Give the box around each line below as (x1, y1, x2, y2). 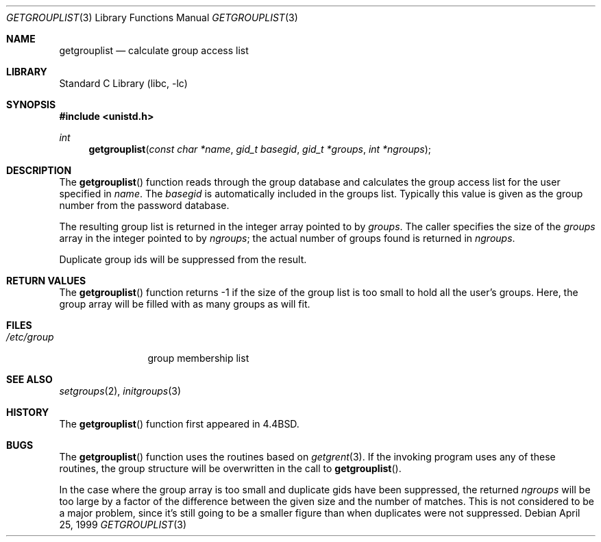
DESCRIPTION (6, 164, 72, 176)
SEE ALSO (6, 373, 53, 385)
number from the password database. (59, 199, 230, 211)
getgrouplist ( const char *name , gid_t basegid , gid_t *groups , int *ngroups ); (88, 143, 431, 155)
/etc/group (6, 331, 54, 343)
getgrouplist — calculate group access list (59, 45, 249, 56)
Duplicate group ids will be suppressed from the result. (59, 254, 307, 265)
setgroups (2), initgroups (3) (59, 385, 181, 397)
